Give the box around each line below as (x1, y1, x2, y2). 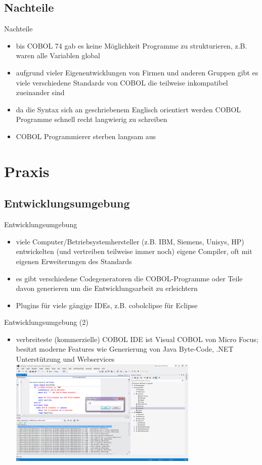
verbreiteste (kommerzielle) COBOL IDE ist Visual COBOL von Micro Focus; (16, 333, 258, 344)
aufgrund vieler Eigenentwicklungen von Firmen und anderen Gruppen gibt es (16, 67, 258, 77)
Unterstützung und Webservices (16, 354, 115, 364)
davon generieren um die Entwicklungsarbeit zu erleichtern (16, 283, 198, 293)
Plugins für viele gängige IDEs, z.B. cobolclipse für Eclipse (16, 300, 198, 310)
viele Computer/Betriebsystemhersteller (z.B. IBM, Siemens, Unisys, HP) (16, 236, 244, 246)
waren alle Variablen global (16, 50, 100, 61)
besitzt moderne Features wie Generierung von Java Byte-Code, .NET (16, 344, 234, 354)
